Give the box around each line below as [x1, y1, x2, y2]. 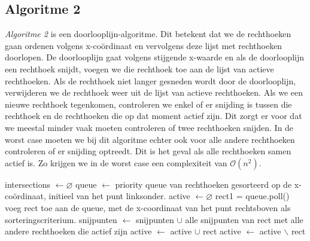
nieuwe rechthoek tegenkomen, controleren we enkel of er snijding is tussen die [5, 97, 292, 110]
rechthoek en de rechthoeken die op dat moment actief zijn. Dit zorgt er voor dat [5, 109, 302, 122]
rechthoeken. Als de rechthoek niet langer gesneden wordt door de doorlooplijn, [5, 74, 296, 87]
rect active [202, 225, 241, 237]
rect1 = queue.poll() [215, 190, 290, 202]
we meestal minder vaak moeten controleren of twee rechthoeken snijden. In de [5, 121, 294, 133]
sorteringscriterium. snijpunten [5, 213, 117, 225]
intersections [5, 178, 51, 190]
